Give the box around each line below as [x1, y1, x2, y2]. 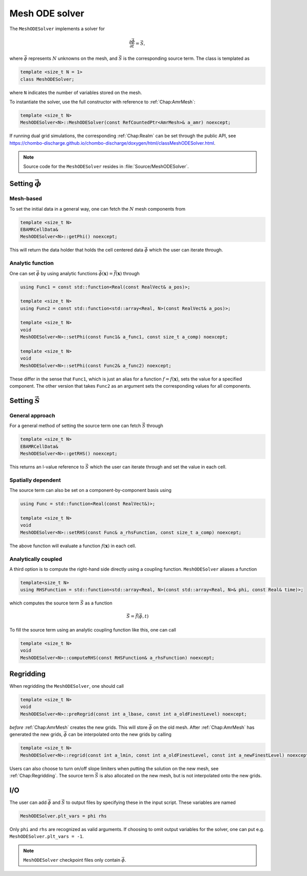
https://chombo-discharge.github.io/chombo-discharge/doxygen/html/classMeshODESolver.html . [9, 140, 216, 146]
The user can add [9, 799, 47, 805]
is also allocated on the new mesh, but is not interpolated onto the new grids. [99, 772, 262, 778]
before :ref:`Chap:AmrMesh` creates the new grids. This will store [9, 724, 148, 730]
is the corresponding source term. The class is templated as [123, 55, 250, 61]
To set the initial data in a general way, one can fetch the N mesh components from [9, 206, 186, 212]
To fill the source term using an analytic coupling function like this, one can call [9, 626, 177, 633]
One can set [9, 270, 35, 276]
